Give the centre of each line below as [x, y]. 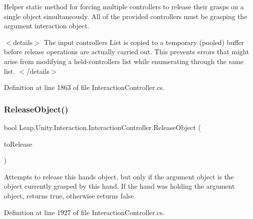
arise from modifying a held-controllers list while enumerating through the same [124, 61]
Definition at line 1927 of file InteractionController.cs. [84, 212]
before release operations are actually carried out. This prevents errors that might [126, 52]
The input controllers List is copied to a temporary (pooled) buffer [144, 42]
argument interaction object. [47, 26]
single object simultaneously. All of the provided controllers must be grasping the [126, 16]
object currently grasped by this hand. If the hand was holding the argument [119, 186]
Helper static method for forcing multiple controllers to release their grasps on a [124, 6]
